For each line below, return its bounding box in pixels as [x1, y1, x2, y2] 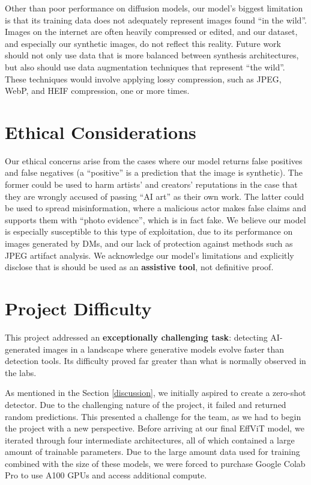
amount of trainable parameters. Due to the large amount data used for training [5, 445, 300, 458]
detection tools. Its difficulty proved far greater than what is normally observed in [5, 354, 306, 367]
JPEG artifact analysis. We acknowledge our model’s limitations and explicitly [5, 249, 294, 261]
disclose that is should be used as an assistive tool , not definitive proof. [5, 261, 274, 273]
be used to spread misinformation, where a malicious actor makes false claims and [5, 202, 306, 214]
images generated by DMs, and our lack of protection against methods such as [5, 237, 293, 250]
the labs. [5, 366, 37, 378]
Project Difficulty [5, 296, 152, 320]
